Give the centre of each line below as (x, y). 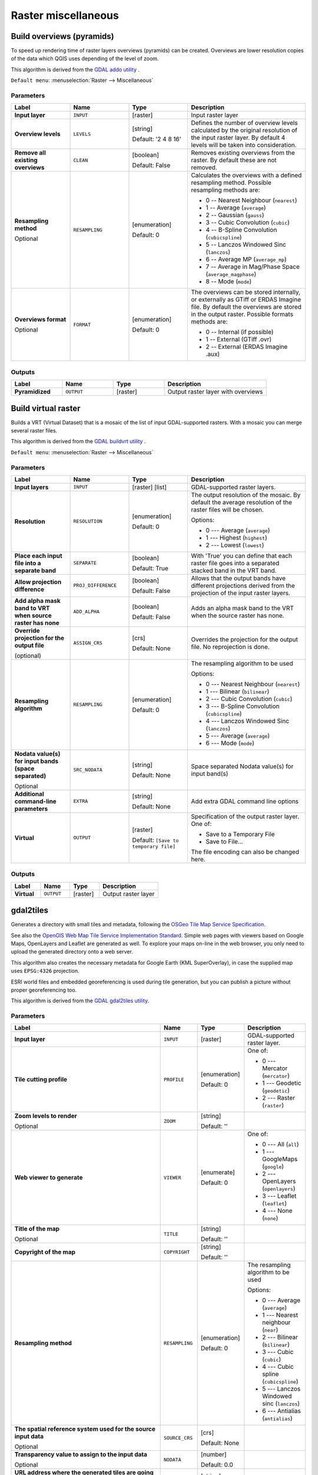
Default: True (150, 568)
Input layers (32, 487)
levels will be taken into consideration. (244, 145)
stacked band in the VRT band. (234, 571)
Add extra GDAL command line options (245, 801)
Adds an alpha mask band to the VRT (243, 608)
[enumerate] (218, 1172)
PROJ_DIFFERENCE (95, 586)
